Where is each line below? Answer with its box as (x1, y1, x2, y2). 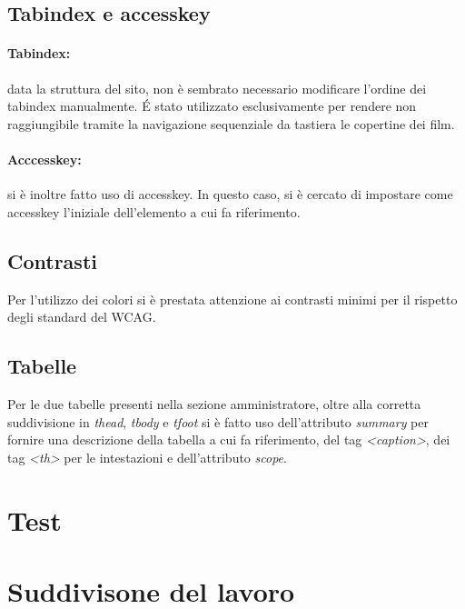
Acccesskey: (7, 149, 82, 168)
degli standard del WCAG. (7, 307, 156, 326)
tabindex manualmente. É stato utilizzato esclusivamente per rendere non (7, 96, 417, 115)
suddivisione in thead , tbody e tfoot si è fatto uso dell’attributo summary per (7, 412, 429, 431)
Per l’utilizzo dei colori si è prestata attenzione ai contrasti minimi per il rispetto (7, 289, 458, 308)
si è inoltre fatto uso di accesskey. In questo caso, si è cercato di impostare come (7, 185, 453, 204)
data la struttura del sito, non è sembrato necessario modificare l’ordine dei (7, 78, 427, 97)
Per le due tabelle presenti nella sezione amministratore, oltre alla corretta (7, 394, 421, 413)
